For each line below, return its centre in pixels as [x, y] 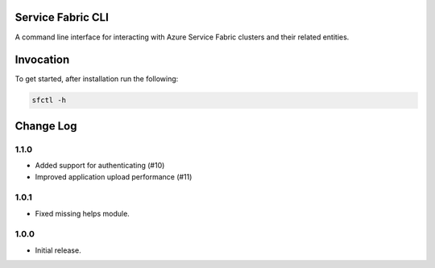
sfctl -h [49, 100]
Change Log [46, 126]
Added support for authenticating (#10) [100, 166]
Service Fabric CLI [62, 17]
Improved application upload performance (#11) [114, 176]
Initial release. [58, 250]
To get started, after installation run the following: [97, 79]
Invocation [42, 60]
